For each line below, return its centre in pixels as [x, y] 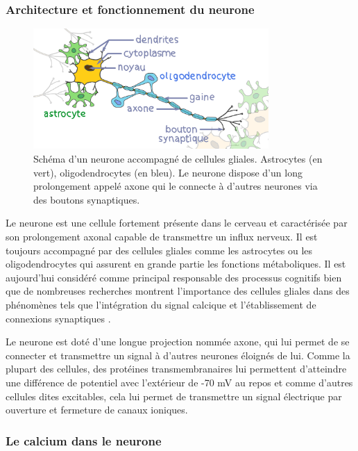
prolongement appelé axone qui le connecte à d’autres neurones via [176, 186]
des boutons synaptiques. [87, 199]
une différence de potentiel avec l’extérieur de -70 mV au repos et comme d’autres [179, 382]
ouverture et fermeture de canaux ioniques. [97, 410]
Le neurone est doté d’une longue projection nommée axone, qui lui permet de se [178, 342]
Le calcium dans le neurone [84, 440]
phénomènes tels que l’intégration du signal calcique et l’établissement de [161, 304]
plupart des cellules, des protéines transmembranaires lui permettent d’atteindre [176, 369]
